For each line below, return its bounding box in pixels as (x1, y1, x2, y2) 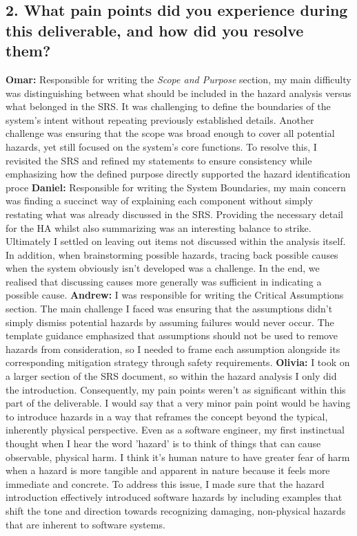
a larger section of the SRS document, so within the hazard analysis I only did (6, 369, 337, 383)
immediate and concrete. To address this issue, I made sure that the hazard (6, 476, 325, 491)
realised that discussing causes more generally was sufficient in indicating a (6, 274, 322, 288)
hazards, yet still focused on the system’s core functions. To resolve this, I (6, 139, 317, 153)
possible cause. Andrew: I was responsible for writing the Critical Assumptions (6, 288, 344, 302)
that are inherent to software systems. (6, 517, 165, 531)
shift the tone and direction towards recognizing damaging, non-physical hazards (6, 503, 346, 517)
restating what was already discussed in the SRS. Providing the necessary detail (6, 206, 343, 221)
